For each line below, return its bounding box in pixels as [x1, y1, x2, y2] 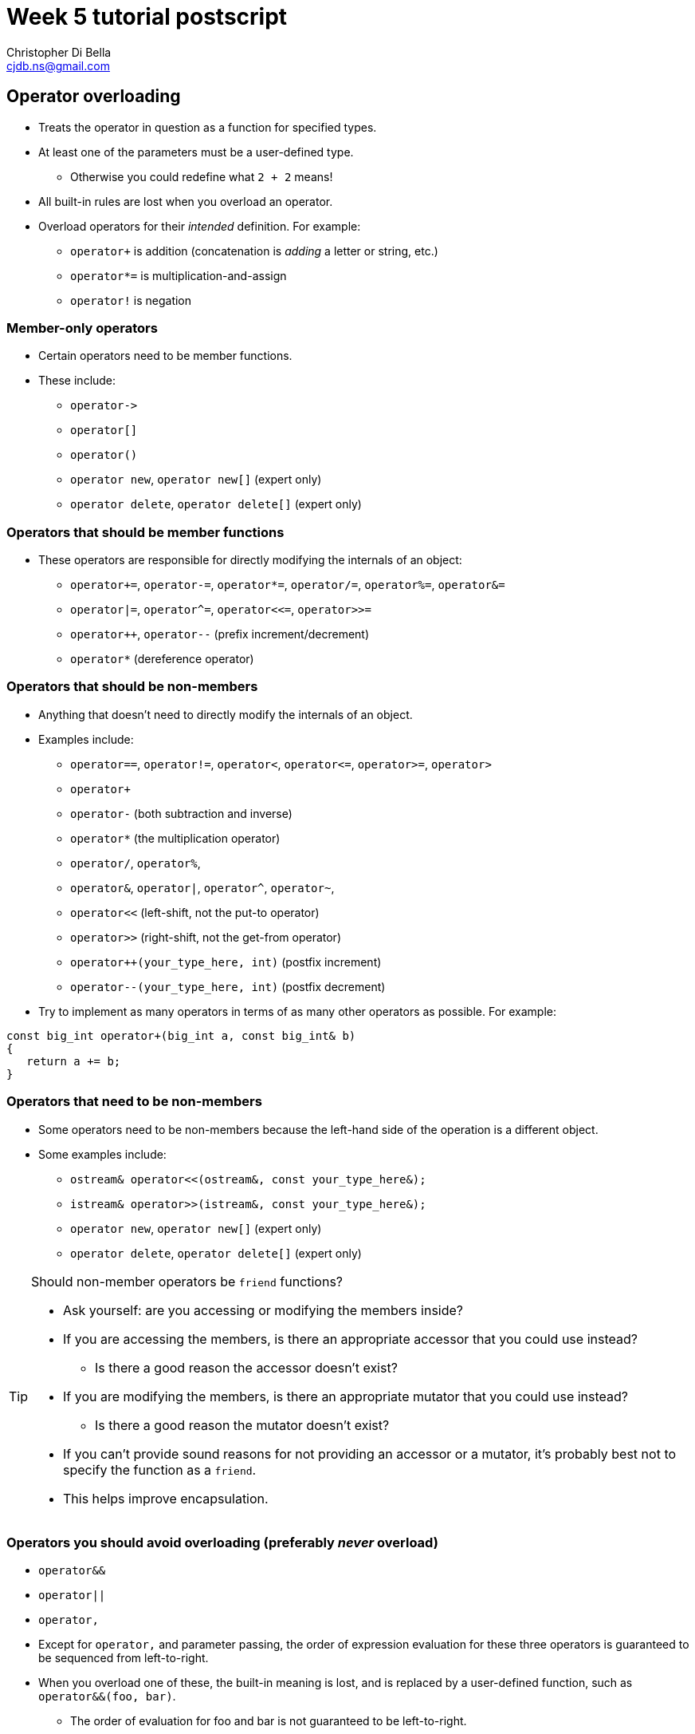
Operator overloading [6, 86, 181, 107]
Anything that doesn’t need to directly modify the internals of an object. [38, 707, 413, 721]
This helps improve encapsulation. [63, 1490, 269, 1507]
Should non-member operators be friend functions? [31, 1273, 344, 1290]
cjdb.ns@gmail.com [6, 58, 110, 73]
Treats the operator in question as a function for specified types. [38, 120, 377, 134]
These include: [38, 373, 116, 388]
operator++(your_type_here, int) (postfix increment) [70, 954, 382, 969]
